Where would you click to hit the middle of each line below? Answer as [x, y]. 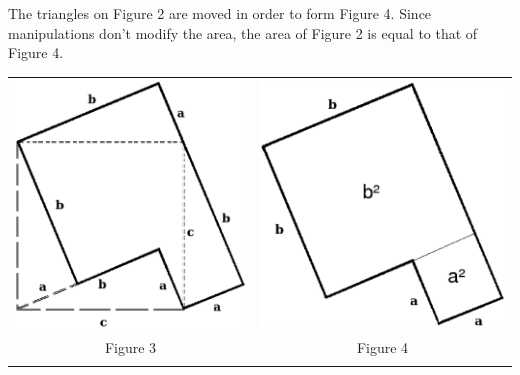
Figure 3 [130, 346]
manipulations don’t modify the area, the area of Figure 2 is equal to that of [243, 32]
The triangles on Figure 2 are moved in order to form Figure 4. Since [220, 13]
